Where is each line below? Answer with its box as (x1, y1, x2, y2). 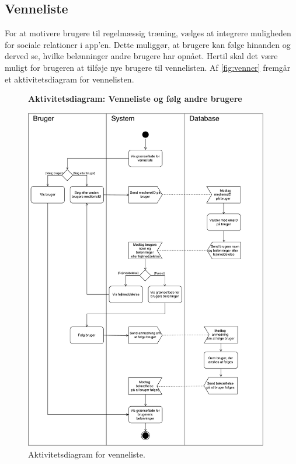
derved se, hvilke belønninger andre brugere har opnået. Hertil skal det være (5, 50, 278, 62)
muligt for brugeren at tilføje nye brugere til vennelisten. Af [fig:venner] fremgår (5, 61, 291, 73)
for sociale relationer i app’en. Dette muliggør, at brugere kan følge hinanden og (5, 38, 291, 50)
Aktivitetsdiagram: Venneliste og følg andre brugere (28, 92, 242, 105)
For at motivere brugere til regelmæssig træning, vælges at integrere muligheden (5, 27, 291, 39)
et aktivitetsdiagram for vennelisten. (5, 73, 134, 85)
